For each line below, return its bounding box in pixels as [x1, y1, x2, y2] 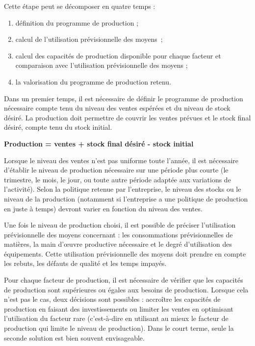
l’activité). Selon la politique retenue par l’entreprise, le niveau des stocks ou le [4, 184, 241, 194]
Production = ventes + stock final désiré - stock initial [4, 138, 194, 148]
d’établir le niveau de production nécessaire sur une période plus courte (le [4, 165, 229, 175]
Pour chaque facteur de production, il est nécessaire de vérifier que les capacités [4, 275, 243, 285]
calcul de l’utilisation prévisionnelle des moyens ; [15, 34, 163, 44]
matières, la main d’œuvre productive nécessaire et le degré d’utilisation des [4, 239, 232, 249]
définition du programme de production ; [15, 17, 139, 28]
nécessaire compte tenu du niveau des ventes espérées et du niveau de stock [4, 103, 230, 113]
